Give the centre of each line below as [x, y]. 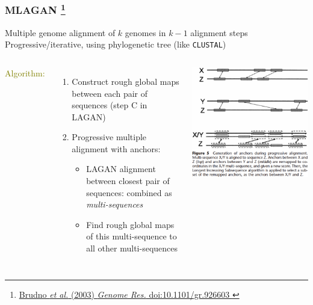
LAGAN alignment [121, 169]
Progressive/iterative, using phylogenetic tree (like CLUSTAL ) [116, 44]
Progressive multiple [109, 137]
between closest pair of [128, 181]
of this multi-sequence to [132, 236]
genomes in [145, 32]
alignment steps [219, 32]
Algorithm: [25, 72]
